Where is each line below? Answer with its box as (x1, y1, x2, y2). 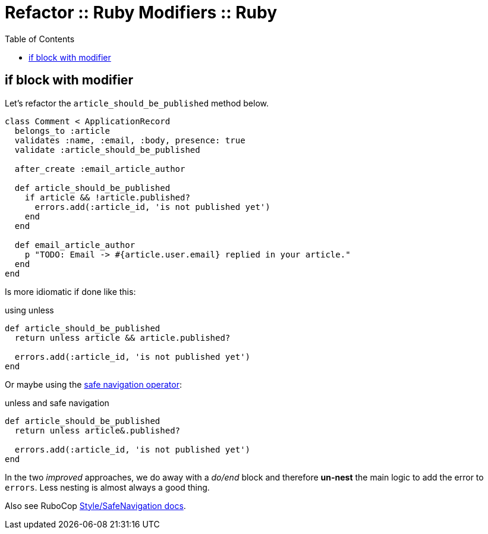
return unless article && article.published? (14, 332, 231, 343)
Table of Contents (5, 33, 75, 44)
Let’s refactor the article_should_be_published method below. (5, 98, 269, 108)
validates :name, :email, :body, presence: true (14, 135, 245, 145)
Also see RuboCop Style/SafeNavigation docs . (5, 500, 186, 511)
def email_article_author (14, 240, 136, 250)
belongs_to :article (14, 125, 111, 136)
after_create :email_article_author (14, 164, 185, 174)
